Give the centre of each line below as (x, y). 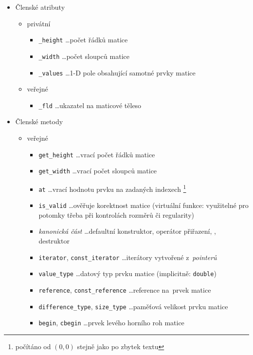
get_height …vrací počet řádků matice (97, 154)
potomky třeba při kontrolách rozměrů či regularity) (116, 215)
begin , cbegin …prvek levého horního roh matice (111, 323)
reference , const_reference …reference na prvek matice (125, 290)
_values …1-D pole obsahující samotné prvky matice (117, 72)
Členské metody (39, 121)
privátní (39, 23)
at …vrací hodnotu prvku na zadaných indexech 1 (112, 188)
